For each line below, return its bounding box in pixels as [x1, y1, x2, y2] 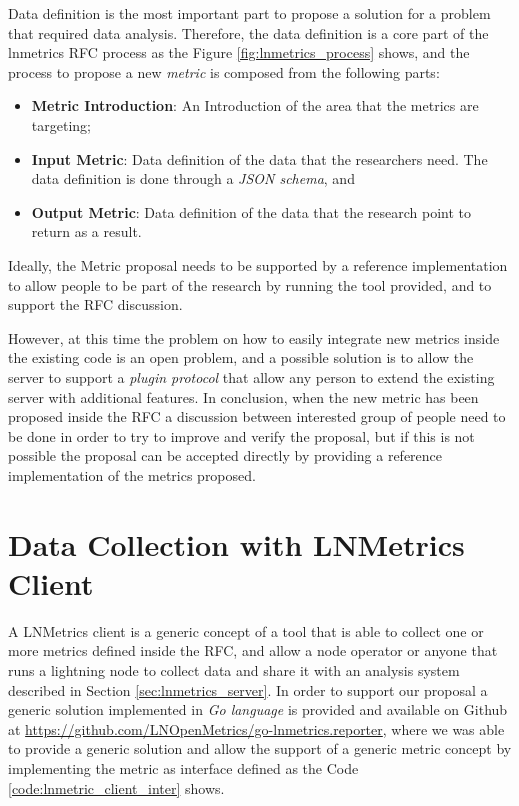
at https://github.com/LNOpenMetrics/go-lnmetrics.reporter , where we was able [8, 718, 505, 739]
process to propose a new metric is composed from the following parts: [8, 61, 440, 82]
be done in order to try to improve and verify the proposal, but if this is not [8, 425, 475, 446]
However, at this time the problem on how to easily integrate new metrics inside [8, 327, 500, 348]
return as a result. [31, 221, 142, 242]
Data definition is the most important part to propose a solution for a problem [8, 3, 491, 23]
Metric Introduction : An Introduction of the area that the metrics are [31, 95, 479, 116]
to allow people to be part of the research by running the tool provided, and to [8, 274, 492, 295]
